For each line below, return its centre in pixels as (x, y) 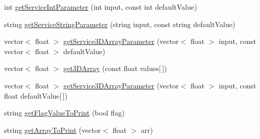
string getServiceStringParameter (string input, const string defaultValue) (120, 24)
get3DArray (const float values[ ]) (115, 68)
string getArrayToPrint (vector (53, 130)
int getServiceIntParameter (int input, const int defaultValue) (101, 7)
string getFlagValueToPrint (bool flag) (64, 113)
